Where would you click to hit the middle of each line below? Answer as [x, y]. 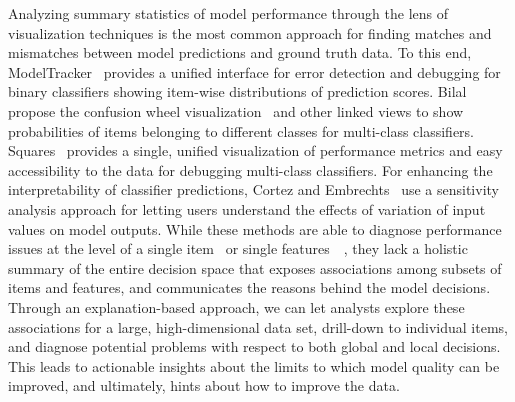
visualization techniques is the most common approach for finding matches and [250, 32]
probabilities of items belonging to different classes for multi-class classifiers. [241, 130]
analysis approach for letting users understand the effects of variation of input [247, 208]
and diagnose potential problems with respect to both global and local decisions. [254, 346]
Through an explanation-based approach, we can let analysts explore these [236, 306]
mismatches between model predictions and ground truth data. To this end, [240, 52]
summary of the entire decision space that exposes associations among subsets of [255, 267]
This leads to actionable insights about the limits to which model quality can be [254, 365]
